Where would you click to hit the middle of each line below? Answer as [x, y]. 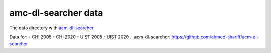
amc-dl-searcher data [56, 13]
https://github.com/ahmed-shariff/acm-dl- [215, 37]
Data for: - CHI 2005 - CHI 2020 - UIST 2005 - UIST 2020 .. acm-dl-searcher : [90, 37]
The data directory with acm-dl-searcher [51, 28]
